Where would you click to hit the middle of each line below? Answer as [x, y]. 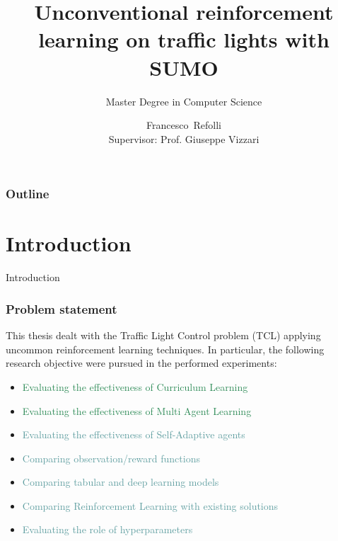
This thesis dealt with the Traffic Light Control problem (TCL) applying [163, 335]
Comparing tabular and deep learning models [121, 482]
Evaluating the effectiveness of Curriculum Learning [135, 386]
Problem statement [62, 308]
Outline [28, 194]
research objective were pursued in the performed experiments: [141, 363]
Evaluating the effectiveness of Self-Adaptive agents [134, 434]
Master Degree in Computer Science [184, 101]
